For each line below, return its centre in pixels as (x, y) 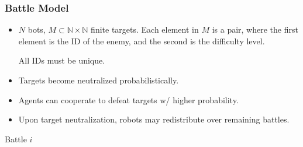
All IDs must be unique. (62, 60)
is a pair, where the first (255, 29)
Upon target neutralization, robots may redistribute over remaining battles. (154, 119)
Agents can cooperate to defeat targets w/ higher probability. (128, 99)
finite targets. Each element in (145, 29)
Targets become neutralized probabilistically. (99, 80)
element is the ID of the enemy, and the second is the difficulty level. (142, 41)
